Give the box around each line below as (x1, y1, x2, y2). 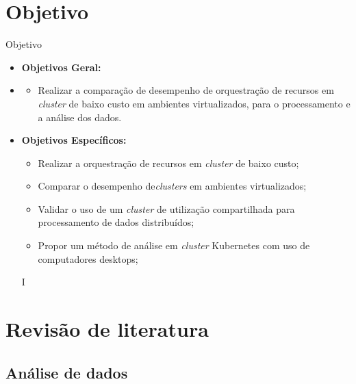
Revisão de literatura (5, 315, 209, 343)
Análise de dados (5, 361, 128, 383)
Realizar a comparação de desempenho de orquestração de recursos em (38, 83, 334, 97)
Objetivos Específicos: (21, 133, 127, 147)
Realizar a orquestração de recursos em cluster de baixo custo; (38, 155, 299, 170)
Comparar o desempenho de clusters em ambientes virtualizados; (38, 179, 307, 193)
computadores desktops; (38, 251, 138, 266)
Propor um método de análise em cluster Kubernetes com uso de (38, 238, 310, 253)
